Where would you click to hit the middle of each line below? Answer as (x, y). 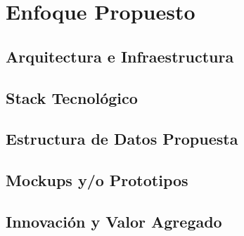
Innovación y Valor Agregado (114, 221)
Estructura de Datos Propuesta (122, 139)
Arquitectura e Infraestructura (120, 56)
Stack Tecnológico (72, 97)
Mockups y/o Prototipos (97, 180)
